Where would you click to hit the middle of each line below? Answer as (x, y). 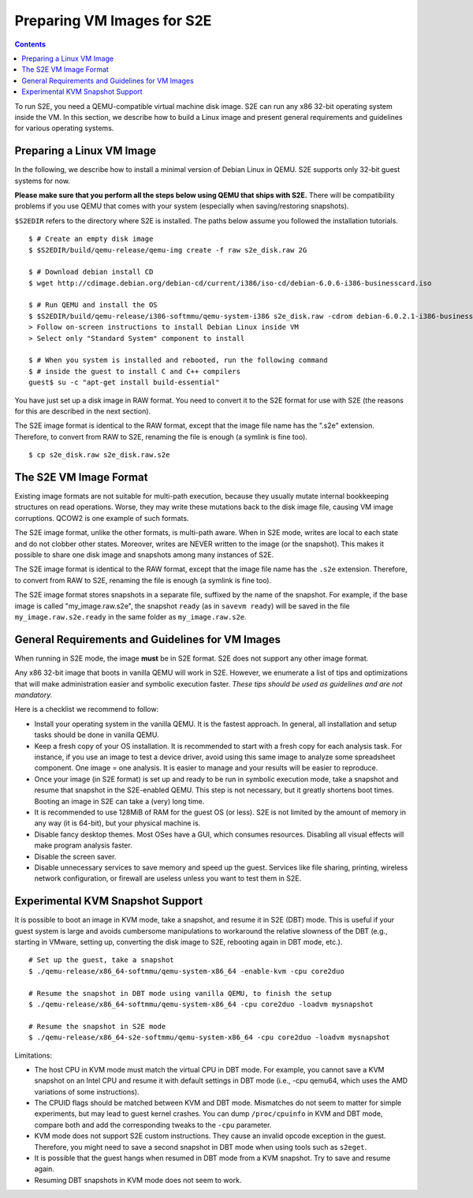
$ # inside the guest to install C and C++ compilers (134, 371)
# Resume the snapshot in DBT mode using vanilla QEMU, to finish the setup (181, 993)
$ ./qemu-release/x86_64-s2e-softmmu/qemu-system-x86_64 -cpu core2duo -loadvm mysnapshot (209, 1037)
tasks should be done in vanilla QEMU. (97, 735)
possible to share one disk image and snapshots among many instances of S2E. (144, 555)
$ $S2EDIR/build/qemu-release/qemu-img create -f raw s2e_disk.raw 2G (168, 250)
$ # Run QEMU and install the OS (93, 305)
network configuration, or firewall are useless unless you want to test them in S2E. (168, 878)
